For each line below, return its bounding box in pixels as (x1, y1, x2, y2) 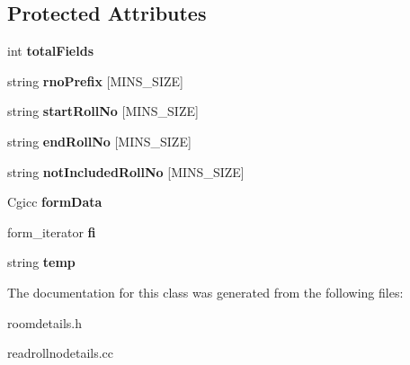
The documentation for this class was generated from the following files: (7, 282, 404, 301)
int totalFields (7, 41, 94, 60)
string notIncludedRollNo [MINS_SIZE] (7, 162, 245, 181)
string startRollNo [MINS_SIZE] (7, 102, 199, 120)
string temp (7, 253, 76, 272)
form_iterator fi (7, 222, 96, 241)
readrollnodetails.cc (7, 343, 114, 362)
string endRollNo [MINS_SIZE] (7, 131, 192, 150)
